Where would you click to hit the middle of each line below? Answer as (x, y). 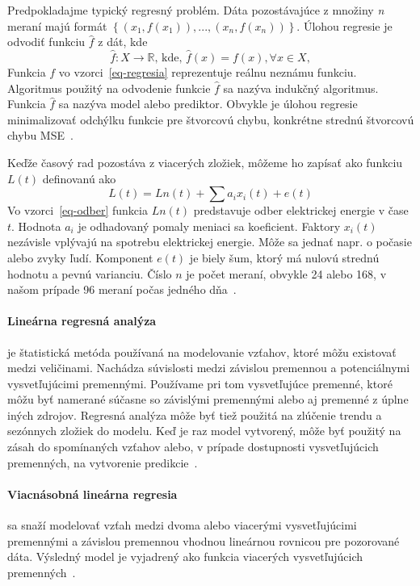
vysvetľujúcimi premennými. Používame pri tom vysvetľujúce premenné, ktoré (200, 383)
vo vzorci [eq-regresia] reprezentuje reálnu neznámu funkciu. (208, 72)
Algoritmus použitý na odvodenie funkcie (109, 88)
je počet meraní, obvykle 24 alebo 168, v (286, 273)
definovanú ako (79, 178)
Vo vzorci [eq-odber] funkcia (78, 210)
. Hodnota (36, 226)
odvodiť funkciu (46, 42)
